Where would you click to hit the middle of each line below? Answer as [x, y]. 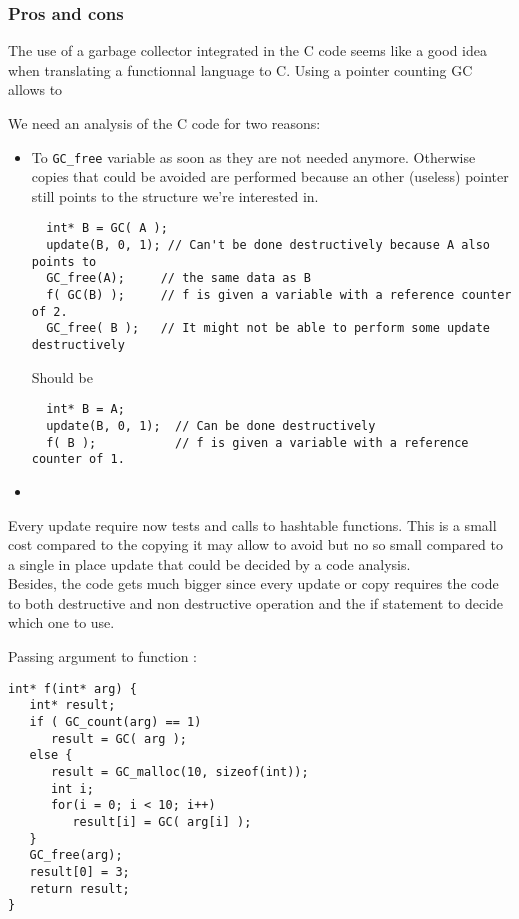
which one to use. [61, 622]
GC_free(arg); [76, 855]
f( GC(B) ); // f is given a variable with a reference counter [279, 295]
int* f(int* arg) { [72, 688]
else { [51, 755]
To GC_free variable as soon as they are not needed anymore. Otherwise [253, 156]
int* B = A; [85, 409]
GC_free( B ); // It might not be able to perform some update [268, 328]
